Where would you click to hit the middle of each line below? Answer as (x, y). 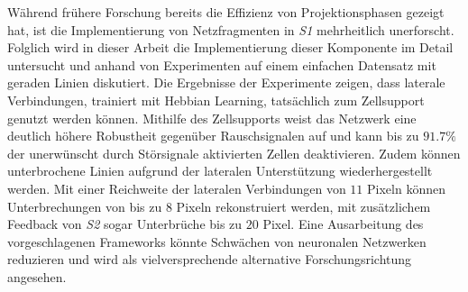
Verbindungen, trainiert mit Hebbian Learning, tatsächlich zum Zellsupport (216, 100)
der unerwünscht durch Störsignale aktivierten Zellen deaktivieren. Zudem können (234, 153)
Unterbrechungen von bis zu (85, 206)
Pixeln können (406, 188)
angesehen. (37, 276)
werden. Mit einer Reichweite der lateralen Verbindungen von (177, 188)
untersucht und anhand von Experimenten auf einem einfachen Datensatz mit (222, 64)
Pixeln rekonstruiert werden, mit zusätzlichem (303, 206)
